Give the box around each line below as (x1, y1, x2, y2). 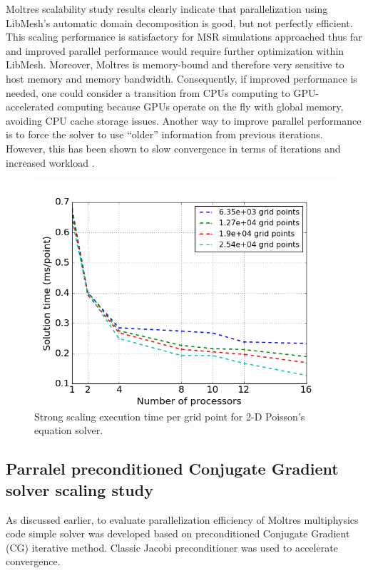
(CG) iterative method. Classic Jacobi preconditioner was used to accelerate (6, 540, 338, 554)
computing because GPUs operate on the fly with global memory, (57, 99, 344, 114)
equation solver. (34, 423, 103, 438)
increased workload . (6, 155, 95, 170)
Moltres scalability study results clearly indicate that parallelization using (6, 1, 328, 16)
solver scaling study (6, 478, 153, 500)
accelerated (6, 99, 54, 114)
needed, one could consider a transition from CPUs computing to (6, 85, 290, 100)
